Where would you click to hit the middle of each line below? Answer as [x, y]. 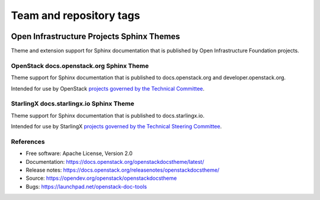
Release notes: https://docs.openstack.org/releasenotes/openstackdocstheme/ [123, 170]
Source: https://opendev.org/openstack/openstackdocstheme [101, 178]
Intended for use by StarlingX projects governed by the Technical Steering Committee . [116, 127]
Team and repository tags [76, 15]
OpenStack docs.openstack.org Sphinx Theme [80, 66]
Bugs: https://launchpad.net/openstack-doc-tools [87, 186]
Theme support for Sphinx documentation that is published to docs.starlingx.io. [108, 115]
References [28, 141]
